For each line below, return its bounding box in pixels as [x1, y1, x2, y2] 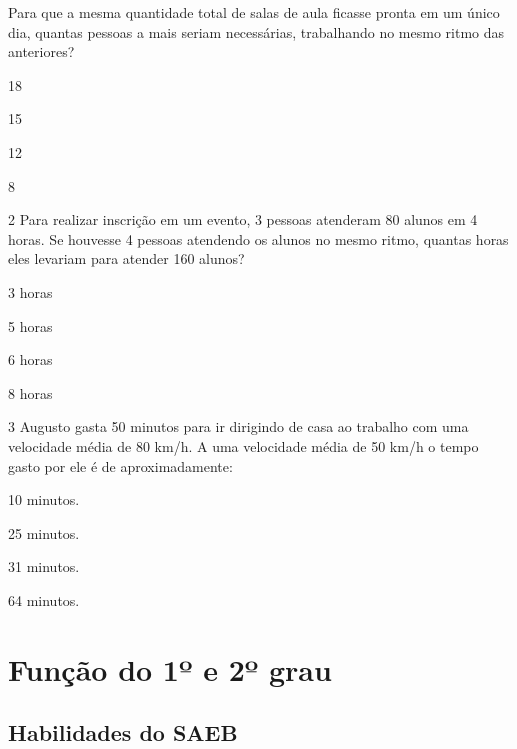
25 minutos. [8, 522, 80, 543]
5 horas [8, 315, 53, 336]
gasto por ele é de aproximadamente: [8, 455, 233, 476]
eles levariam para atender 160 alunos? [8, 248, 245, 269]
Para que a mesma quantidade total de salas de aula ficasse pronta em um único [8, 2, 500, 22]
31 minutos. [8, 556, 80, 577]
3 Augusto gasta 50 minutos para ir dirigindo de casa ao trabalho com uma [8, 416, 469, 437]
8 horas [8, 382, 53, 403]
